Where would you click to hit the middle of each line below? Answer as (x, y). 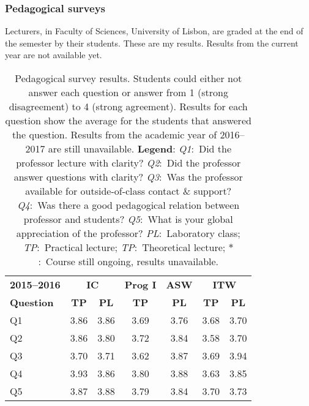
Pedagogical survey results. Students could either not (128, 78)
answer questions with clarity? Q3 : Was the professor (128, 177)
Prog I (140, 284)
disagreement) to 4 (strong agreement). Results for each (128, 106)
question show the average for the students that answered (128, 120)
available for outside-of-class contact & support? (128, 191)
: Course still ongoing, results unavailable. (128, 261)
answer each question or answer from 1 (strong (128, 92)
